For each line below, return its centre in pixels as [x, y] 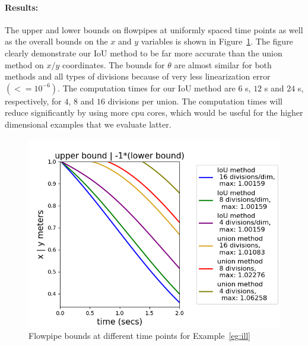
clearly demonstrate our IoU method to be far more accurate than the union [144, 53]
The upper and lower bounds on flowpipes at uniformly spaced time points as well [154, 29]
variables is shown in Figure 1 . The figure [217, 41]
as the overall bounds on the [56, 41]
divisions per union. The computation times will [195, 101]
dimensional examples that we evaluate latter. [88, 124]
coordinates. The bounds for [113, 64]
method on [24, 64]
